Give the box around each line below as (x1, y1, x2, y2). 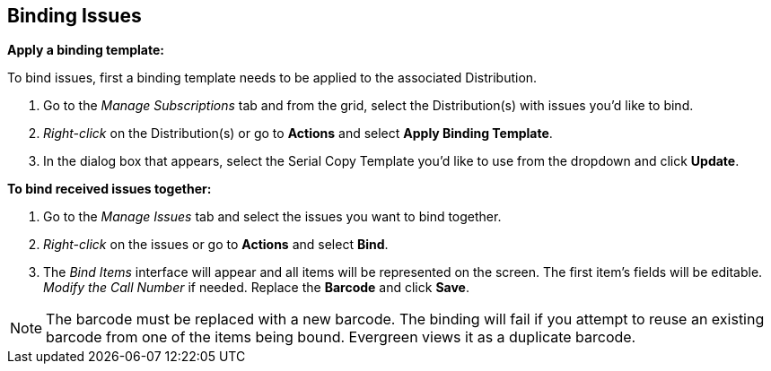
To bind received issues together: (7, 181, 212, 197)
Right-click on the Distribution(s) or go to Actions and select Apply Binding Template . (43, 125, 553, 142)
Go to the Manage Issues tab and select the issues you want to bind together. (43, 209, 502, 225)
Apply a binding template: (7, 42, 164, 58)
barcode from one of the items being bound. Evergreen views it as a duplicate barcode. (46, 328, 636, 347)
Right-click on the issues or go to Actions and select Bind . (43, 237, 389, 253)
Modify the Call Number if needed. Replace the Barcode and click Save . (43, 280, 469, 296)
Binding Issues (7, 4, 142, 27)
